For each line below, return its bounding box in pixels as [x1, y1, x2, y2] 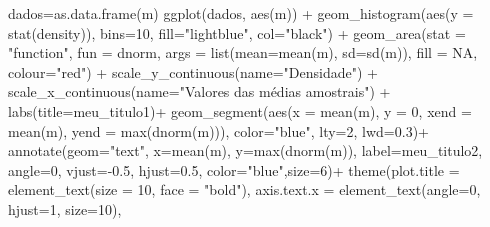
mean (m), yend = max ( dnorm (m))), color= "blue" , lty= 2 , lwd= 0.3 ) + [8, 120, 429, 141]
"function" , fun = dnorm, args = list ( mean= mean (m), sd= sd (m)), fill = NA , [8, 42, 478, 63]
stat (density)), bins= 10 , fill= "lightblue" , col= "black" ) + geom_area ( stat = [8, 22, 466, 43]
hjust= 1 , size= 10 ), [8, 198, 122, 219]
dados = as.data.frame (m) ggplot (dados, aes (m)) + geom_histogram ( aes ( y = [8, 3, 474, 23]
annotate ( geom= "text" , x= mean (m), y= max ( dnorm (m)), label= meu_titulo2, [8, 140, 483, 161]
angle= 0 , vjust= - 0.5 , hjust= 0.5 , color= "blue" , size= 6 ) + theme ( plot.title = [8, 159, 460, 180]
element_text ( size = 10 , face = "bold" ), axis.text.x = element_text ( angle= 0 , [8, 179, 481, 200]
